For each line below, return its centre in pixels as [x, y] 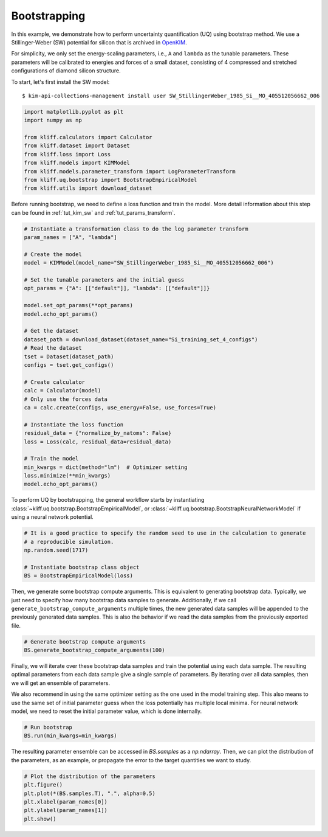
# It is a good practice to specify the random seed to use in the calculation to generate [165, 533]
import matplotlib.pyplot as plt [74, 112]
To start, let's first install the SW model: [60, 82]
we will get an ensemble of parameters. [61, 683]
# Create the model [53, 254]
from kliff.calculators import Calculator [88, 137]
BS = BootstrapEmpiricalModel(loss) [79, 576]
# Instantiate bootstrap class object [82, 567]
